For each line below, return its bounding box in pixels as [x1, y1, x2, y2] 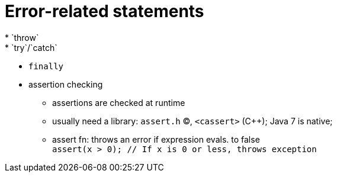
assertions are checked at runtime [52, 97, 185, 108]
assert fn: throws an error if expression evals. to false [52, 134, 260, 144]
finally [28, 61, 64, 71]
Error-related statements [5, 1, 204, 21]
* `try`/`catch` [5, 42, 57, 53]
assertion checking [28, 79, 103, 89]
